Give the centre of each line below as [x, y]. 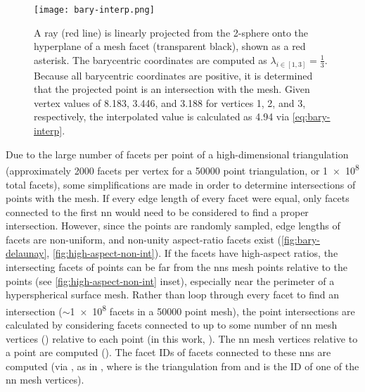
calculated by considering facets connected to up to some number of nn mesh [172, 325]
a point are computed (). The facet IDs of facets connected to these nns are [168, 352]
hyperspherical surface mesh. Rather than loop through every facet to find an [172, 295]
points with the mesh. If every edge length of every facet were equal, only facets [178, 198]
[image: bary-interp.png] [94, 10]
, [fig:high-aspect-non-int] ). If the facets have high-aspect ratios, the [192, 253]
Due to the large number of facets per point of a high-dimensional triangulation [177, 154]
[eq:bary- [311, 116]
